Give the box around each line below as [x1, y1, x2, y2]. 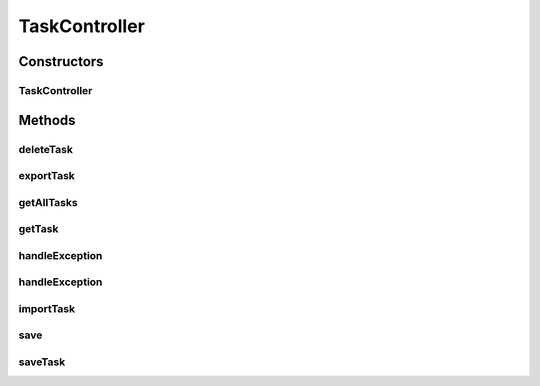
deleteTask [18, 142, 74, 156]
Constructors [18, 53, 104, 70]
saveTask [18, 355, 66, 369]
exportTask [18, 169, 75, 183]
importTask [18, 301, 75, 315]
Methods [18, 111, 76, 129]
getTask [18, 222, 59, 236]
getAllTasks [18, 195, 79, 209]
